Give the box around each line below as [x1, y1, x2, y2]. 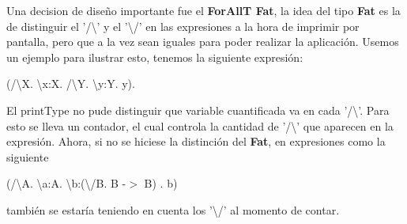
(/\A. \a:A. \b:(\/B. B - [6, 175, 126, 192]
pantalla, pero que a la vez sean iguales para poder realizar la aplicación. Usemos [6, 33, 399, 50]
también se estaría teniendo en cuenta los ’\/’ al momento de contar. [6, 201, 340, 218]
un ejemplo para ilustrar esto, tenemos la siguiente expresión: [6, 48, 303, 65]
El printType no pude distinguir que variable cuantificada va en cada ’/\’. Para [6, 101, 390, 118]
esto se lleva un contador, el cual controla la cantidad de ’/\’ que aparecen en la [6, 117, 394, 134]
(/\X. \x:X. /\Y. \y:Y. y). [6, 75, 135, 92]
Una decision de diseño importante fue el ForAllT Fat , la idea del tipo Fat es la [6, 2, 401, 18]
